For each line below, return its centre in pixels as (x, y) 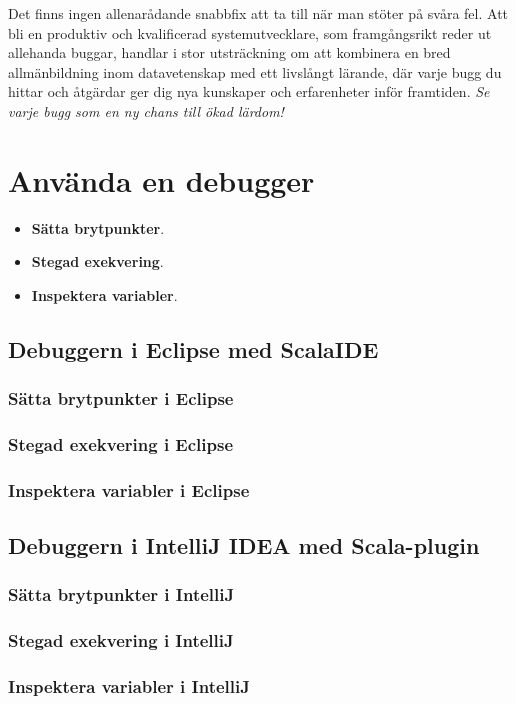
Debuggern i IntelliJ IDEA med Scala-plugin (244, 545)
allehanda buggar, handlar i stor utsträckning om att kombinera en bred (229, 52)
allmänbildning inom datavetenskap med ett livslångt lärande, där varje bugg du (255, 71)
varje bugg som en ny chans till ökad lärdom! (146, 110)
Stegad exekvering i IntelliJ (121, 640)
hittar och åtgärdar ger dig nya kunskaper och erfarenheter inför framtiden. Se (249, 91)
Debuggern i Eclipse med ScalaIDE (193, 348)
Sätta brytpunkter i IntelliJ (121, 594)
